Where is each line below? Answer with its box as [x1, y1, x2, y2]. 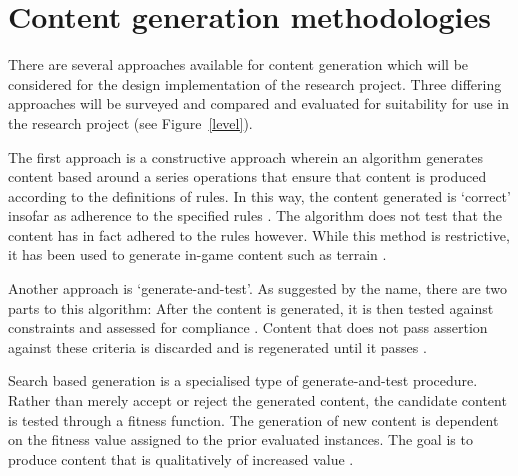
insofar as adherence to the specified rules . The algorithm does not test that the [8, 205, 503, 226]
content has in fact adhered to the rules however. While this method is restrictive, [8, 224, 510, 245]
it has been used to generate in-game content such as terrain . [8, 244, 387, 265]
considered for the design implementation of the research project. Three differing [8, 73, 502, 94]
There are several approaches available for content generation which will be [8, 54, 469, 75]
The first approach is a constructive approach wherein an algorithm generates [8, 146, 484, 167]
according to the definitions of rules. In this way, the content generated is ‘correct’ [8, 185, 511, 206]
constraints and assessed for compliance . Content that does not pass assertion [8, 317, 488, 338]
